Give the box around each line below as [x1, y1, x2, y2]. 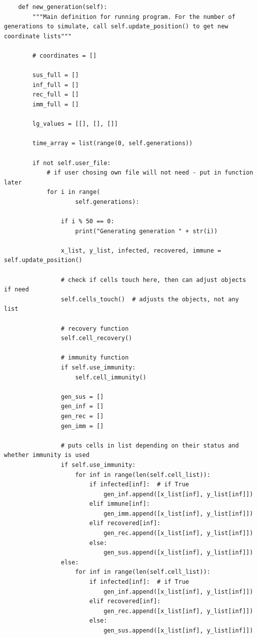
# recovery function [61, 325, 129, 332]
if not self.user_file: [32, 159, 111, 167]
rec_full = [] [32, 91, 79, 98]
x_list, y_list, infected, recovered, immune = [61, 247, 221, 254]
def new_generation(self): [18, 3, 107, 10]
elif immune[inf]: [89, 500, 150, 508]
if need [4, 286, 29, 293]
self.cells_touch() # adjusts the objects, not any [61, 295, 239, 303]
